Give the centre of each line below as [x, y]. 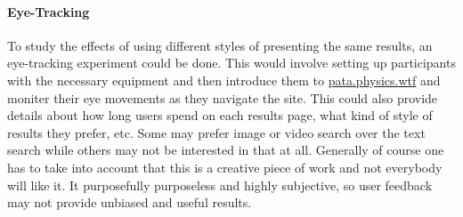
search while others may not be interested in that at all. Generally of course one [226, 150]
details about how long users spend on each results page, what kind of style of [220, 115]
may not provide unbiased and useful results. [130, 202]
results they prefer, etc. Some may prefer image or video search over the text [216, 132]
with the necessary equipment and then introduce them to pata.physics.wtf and [224, 80]
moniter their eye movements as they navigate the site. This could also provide [223, 97]
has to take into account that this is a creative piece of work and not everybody [225, 167]
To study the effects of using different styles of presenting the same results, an [220, 45]
